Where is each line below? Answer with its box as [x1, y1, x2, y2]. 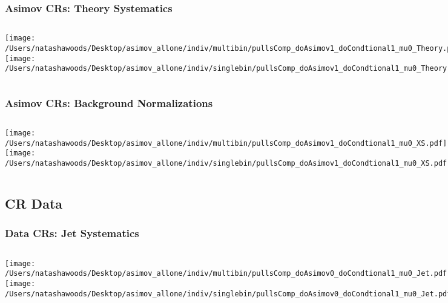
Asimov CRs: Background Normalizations [5, 95, 213, 110]
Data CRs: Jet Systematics [5, 226, 139, 241]
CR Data [5, 194, 63, 213]
